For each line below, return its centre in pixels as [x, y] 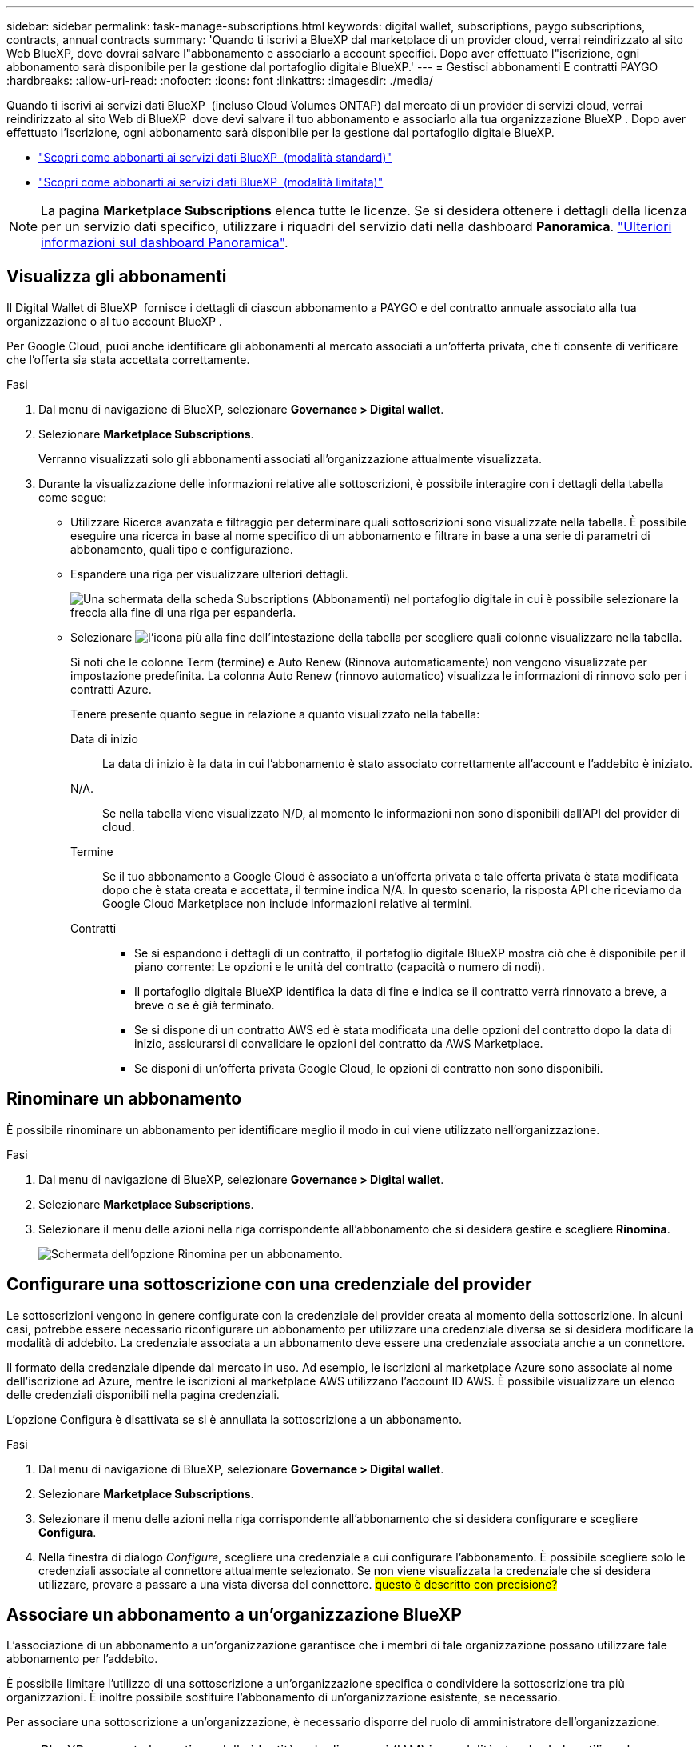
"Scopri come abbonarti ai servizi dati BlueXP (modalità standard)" [215, 157]
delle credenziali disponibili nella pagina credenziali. [143, 1394]
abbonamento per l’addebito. [82, 1659]
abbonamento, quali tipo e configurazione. [182, 549]
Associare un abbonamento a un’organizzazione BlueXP [234, 1614]
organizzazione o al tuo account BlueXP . [114, 321]
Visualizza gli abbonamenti [117, 277]
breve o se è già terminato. [205, 1005]
